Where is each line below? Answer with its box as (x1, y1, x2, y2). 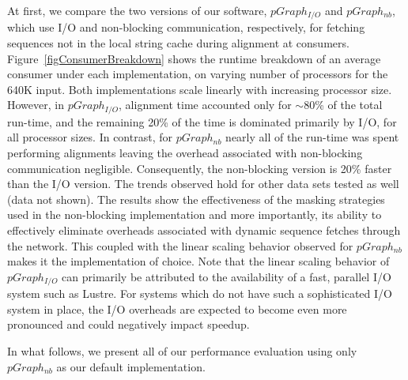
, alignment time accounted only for (119, 96, 292, 113)
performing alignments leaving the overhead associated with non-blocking (7, 145, 363, 161)
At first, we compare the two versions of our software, (7, 2, 267, 18)
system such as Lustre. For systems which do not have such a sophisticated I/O (7, 285, 392, 302)
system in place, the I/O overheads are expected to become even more (7, 300, 347, 317)
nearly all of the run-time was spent (225, 129, 399, 145)
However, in (7, 96, 64, 113)
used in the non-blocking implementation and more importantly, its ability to (7, 206, 382, 223)
